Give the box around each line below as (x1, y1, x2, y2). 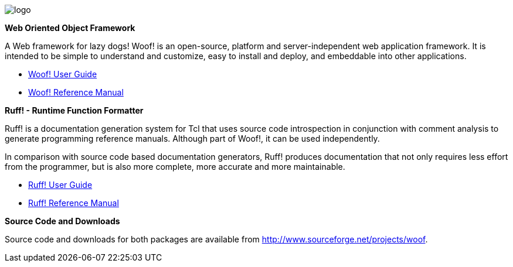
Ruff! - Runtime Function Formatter (5, 105, 144, 115)
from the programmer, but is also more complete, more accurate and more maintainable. (5, 162, 345, 172)
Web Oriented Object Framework (5, 23, 135, 33)
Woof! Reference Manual (28, 87, 124, 97)
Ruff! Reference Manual (28, 198, 119, 208)
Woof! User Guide (28, 69, 97, 79)
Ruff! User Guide (28, 180, 93, 190)
